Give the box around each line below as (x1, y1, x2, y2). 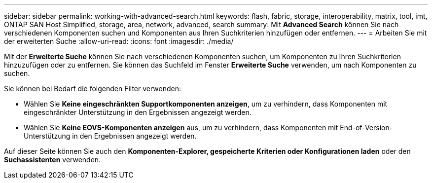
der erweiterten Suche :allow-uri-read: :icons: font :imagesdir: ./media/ (4, 37, 234, 45)
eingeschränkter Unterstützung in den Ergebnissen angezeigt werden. (24, 108, 252, 116)
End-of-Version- (340, 123, 393, 132)
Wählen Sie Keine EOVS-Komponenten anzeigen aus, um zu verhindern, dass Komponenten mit (24, 123, 338, 132)
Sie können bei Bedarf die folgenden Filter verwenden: (4, 84, 181, 93)
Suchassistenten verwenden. (4, 155, 101, 164)
